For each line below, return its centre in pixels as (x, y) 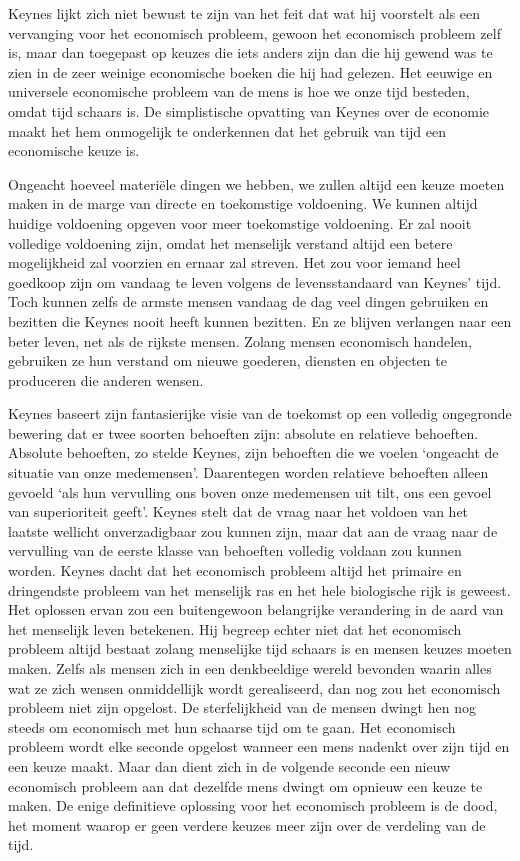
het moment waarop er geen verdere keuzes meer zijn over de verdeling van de (247, 824)
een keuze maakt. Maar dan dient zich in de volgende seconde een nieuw (229, 765)
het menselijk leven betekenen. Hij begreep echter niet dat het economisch (235, 628)
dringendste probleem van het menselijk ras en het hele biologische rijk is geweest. (259, 589)
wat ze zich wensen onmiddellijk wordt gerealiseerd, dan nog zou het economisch (254, 687)
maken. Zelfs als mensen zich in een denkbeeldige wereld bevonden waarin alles (250, 668)
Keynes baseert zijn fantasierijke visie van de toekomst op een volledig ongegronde (260, 413)
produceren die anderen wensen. (106, 379)
